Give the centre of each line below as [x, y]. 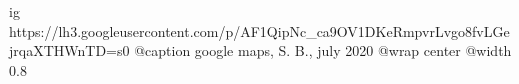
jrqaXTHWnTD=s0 [69, 50]
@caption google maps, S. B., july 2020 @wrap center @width [323, 50]
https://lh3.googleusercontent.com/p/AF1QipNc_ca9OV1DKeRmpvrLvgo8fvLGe [259, 30]
